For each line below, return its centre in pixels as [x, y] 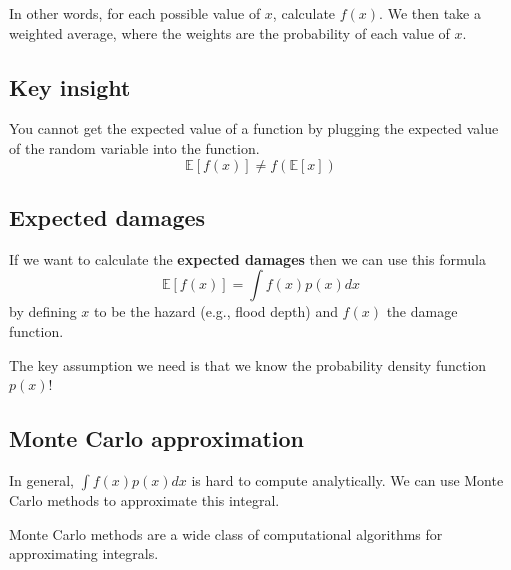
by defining [43, 311]
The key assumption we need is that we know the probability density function [248, 364]
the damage [422, 311]
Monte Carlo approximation [157, 438]
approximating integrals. [84, 553]
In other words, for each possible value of [135, 13]
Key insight [70, 86]
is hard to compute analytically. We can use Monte [347, 479]
